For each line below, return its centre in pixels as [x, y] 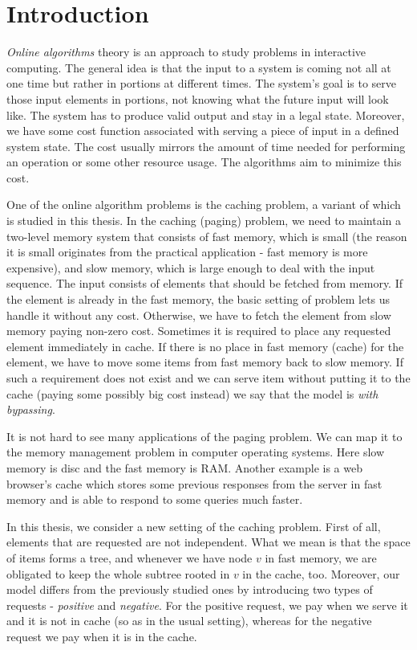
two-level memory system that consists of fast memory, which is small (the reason [207, 236]
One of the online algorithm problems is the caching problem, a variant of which [204, 204]
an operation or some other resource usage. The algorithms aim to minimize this [204, 162]
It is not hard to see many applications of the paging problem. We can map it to [204, 436]
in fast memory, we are [321, 557]
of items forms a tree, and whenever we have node [130, 557]
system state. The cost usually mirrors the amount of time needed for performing [206, 146]
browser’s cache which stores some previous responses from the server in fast [194, 483]
